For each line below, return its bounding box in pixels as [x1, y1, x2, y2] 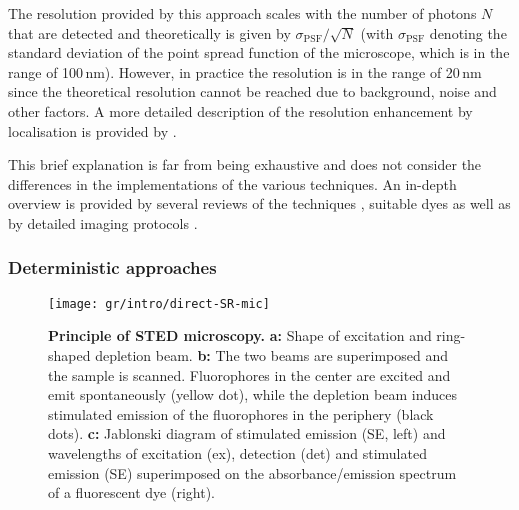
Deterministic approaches [8, 255, 217, 280]
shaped [48, 345, 91, 365]
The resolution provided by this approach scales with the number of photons [8, 3, 477, 23]
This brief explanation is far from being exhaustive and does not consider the [8, 154, 482, 175]
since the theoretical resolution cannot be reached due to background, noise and [8, 81, 497, 102]
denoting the [429, 22, 507, 43]
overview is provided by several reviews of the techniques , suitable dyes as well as [8, 193, 511, 214]
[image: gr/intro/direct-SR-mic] [48, 296, 270, 311]
